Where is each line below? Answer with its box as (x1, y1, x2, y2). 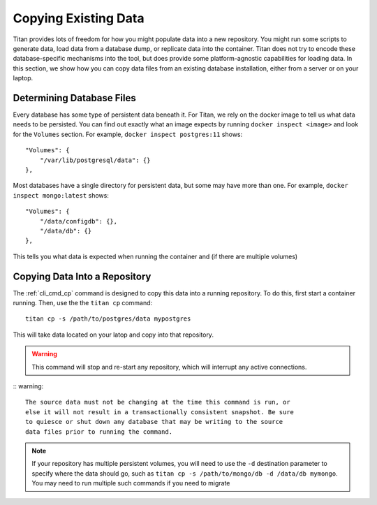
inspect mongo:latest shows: (13, 191, 110, 199)
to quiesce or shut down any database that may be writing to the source (25, 418, 283, 426)
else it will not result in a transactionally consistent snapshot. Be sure (25, 408, 295, 416)
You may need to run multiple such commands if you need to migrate (31, 479, 230, 488)
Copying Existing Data (13, 10, 145, 26)
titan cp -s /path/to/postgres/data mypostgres (25, 315, 191, 323)
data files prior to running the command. (25, 427, 173, 436)
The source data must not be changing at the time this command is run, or (25, 398, 290, 407)
